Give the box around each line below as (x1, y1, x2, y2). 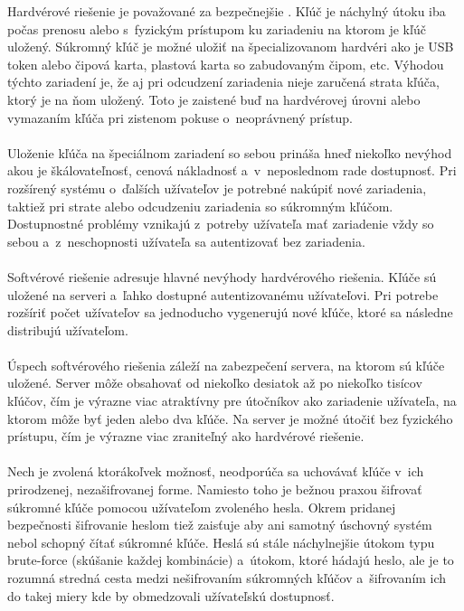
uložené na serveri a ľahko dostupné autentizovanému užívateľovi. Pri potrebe (7, 285, 439, 304)
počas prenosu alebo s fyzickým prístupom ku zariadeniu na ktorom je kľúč (7, 19, 426, 38)
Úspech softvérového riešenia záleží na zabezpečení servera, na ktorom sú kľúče (7, 355, 445, 374)
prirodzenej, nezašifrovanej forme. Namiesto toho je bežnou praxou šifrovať (7, 480, 422, 499)
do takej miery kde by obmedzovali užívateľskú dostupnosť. (7, 586, 335, 605)
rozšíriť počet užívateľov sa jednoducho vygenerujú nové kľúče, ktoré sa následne (7, 303, 453, 322)
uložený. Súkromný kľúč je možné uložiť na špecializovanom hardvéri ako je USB (7, 37, 454, 56)
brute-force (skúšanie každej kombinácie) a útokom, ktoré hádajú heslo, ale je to (7, 550, 454, 569)
